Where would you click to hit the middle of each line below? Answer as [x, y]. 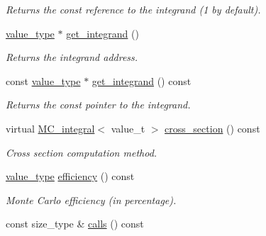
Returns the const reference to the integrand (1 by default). [133, 9]
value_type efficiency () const [70, 176]
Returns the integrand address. [72, 57]
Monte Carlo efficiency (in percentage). [91, 200]
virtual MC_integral [50, 128]
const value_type [43, 80]
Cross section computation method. [82, 152]
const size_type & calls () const [75, 224]
